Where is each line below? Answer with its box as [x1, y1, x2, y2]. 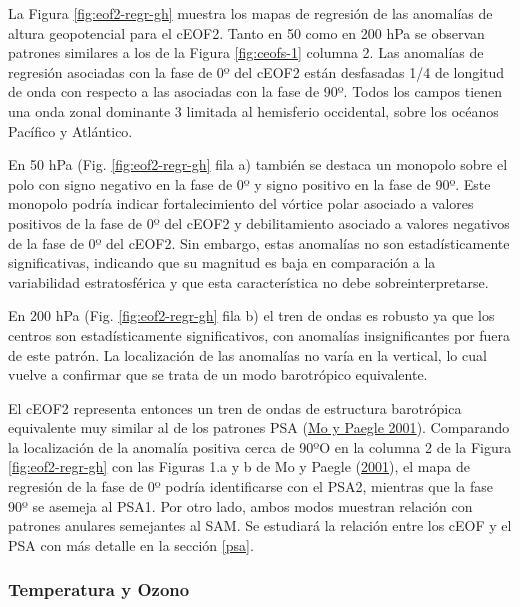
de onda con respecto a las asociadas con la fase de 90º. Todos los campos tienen [8, 81, 503, 102]
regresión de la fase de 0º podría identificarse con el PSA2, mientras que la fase [8, 476, 493, 497]
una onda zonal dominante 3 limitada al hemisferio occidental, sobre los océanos [8, 100, 499, 121]
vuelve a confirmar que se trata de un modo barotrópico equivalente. [8, 364, 428, 385]
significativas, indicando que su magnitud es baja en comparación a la [8, 252, 436, 273]
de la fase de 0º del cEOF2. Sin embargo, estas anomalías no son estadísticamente [8, 232, 510, 253]
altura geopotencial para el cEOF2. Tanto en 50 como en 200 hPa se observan [8, 22, 485, 43]
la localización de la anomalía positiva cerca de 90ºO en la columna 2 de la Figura [8, 436, 512, 457]
